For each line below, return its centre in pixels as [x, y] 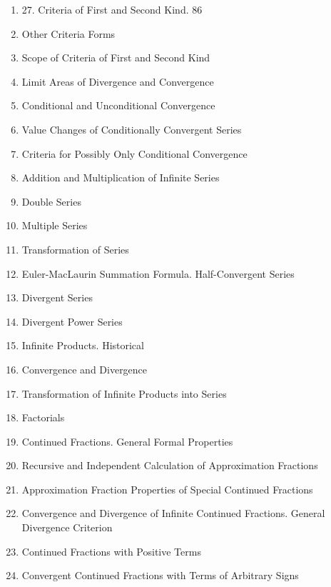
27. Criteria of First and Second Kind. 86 [112, 9]
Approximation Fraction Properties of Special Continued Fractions [167, 489]
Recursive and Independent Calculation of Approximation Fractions [170, 465]
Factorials [43, 417]
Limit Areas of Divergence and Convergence [118, 81]
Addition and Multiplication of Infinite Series [121, 177]
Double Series [51, 201]
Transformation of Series [75, 249]
